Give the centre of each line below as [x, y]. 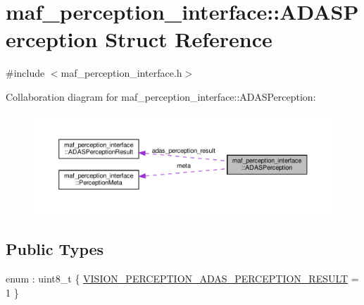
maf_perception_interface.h [121, 73]
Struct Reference [189, 39]
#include [25, 73]
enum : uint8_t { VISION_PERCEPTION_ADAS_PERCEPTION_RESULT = [182, 279]
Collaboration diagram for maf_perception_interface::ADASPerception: [161, 96]
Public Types [55, 249]
